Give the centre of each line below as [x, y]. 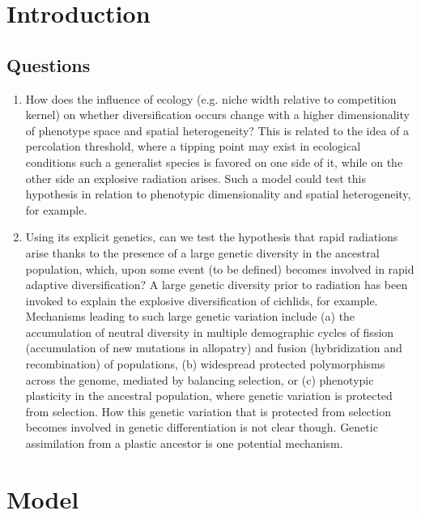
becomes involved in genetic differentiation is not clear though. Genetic [202, 427]
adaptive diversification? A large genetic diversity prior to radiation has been [217, 285]
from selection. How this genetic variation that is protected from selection [208, 411]
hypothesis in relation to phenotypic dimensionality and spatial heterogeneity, [218, 194]
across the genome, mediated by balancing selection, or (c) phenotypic [200, 379]
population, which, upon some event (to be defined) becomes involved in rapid [220, 268]
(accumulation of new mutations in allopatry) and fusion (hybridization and [214, 348]
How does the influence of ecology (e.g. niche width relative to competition [211, 98]
